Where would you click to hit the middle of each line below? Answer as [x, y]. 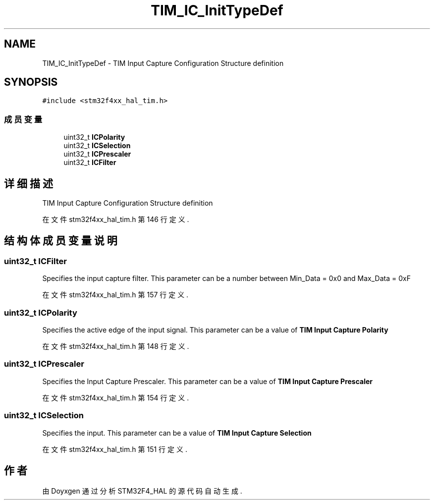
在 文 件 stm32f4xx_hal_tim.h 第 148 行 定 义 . [116, 346]
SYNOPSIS [31, 82]
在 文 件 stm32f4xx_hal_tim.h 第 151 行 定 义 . [115, 449]
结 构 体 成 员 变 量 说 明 [61, 241]
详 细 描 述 [28, 183]
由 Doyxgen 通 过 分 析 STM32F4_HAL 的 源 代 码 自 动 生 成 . [142, 491]
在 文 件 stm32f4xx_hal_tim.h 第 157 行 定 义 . [115, 295]
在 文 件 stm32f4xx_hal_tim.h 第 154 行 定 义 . [116, 397]
